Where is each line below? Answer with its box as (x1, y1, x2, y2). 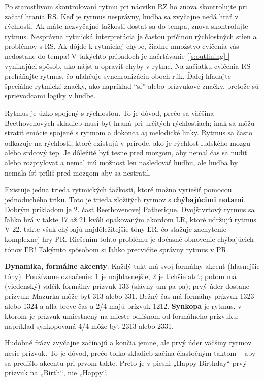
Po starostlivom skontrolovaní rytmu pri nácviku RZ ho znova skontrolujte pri (5, 1, 247, 11)
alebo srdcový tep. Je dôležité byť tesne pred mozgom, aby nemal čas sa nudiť (5, 147, 247, 158)
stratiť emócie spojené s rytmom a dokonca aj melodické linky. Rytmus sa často (5, 127, 252, 138)
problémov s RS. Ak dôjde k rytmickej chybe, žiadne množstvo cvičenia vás (5, 41, 239, 51)
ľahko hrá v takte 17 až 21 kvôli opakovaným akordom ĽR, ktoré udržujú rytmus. (5, 214, 258, 224)
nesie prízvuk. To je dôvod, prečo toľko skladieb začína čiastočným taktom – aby (5, 348, 256, 358)
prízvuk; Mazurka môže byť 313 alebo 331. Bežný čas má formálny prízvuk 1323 (5, 291, 254, 301)
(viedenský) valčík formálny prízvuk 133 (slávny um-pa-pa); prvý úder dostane (5, 281, 249, 291)
